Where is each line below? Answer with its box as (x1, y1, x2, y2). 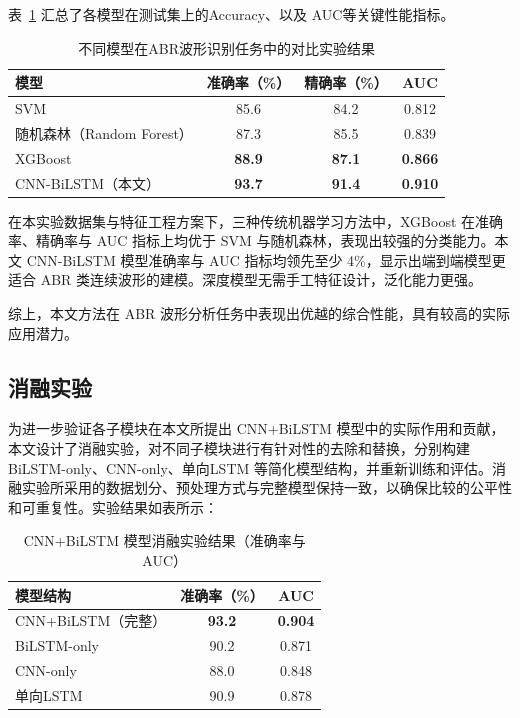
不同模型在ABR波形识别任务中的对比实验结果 (78, 37, 376, 58)
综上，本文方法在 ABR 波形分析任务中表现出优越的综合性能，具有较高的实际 (8, 303, 511, 324)
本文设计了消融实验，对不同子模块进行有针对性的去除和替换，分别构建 (8, 438, 470, 459)
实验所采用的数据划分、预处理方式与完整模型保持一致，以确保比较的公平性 (21, 477, 512, 498)
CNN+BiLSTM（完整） (15, 610, 167, 631)
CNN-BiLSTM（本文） (15, 172, 161, 193)
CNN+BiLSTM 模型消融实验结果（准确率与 (23, 530, 306, 551)
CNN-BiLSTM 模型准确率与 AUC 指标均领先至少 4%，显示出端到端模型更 (26, 249, 506, 270)
